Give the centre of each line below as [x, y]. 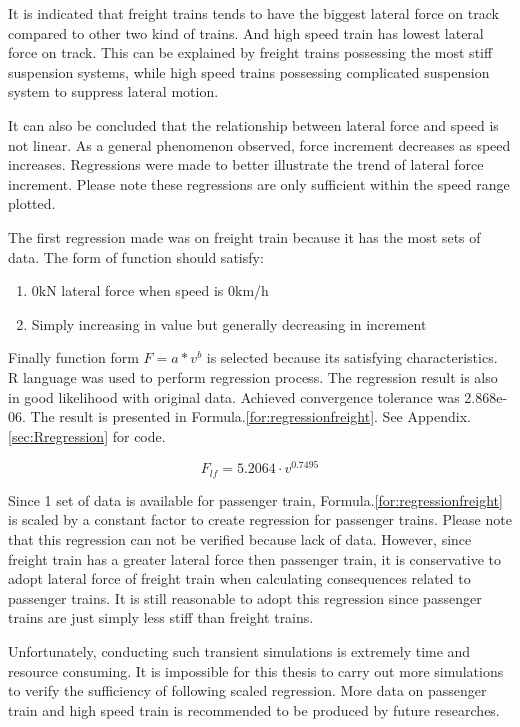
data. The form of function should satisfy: [136, 256]
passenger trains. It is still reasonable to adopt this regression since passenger [245, 597]
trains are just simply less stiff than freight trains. [161, 617]
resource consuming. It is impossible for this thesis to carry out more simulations [256, 670]
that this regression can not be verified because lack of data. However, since [240, 539]
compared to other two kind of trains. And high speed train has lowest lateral [246, 32]
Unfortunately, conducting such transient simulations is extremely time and [239, 650]
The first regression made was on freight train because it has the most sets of [244, 236]
